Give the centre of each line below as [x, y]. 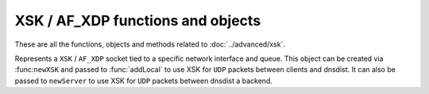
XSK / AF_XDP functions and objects [138, 21]
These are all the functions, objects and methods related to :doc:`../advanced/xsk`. [150, 44]
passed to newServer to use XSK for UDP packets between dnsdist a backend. [144, 81]
